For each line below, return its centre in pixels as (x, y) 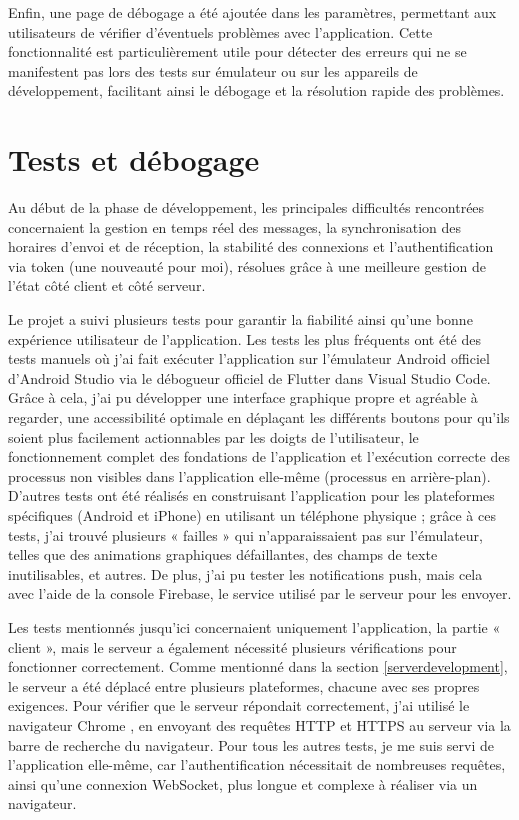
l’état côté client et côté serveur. (107, 285)
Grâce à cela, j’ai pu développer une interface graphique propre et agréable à (243, 397)
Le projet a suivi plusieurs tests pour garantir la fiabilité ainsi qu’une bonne (240, 319)
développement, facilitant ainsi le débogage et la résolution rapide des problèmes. (256, 90)
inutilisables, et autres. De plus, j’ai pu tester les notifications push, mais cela (245, 573)
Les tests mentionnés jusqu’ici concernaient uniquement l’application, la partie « (254, 626)
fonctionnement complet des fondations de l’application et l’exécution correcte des (259, 456)
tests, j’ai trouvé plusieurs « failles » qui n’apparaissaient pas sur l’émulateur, (245, 534)
